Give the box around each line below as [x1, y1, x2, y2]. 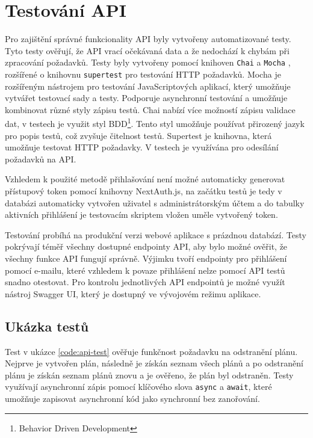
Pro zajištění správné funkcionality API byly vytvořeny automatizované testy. [5, 32, 291, 45]
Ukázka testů [5, 316, 89, 335]
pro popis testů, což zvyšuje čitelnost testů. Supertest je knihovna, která [5, 129, 272, 141]
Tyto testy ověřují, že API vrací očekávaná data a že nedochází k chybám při [5, 44, 290, 57]
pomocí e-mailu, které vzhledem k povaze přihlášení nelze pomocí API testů [5, 264, 285, 276]
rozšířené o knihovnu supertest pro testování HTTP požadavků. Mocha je [5, 67, 281, 80]
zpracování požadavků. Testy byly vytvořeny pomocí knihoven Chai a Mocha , [5, 56, 291, 69]
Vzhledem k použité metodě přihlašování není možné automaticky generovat [5, 173, 285, 185]
